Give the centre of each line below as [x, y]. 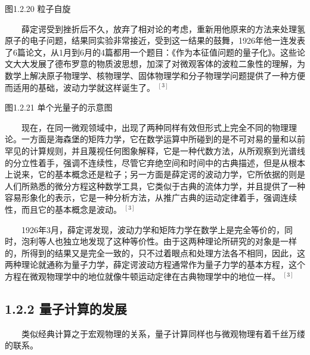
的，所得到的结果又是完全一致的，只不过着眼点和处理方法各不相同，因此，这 [155, 253]
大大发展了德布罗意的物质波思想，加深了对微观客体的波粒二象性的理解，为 [159, 64]
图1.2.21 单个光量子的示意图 [59, 107]
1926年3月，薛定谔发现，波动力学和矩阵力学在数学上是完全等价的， [153, 229]
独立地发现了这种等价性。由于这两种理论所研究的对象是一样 [180, 241]
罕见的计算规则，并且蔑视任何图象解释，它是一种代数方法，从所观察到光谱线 [155, 150]
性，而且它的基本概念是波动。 [63, 209]
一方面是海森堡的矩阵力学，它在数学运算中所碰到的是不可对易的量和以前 [163, 139]
